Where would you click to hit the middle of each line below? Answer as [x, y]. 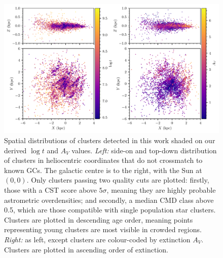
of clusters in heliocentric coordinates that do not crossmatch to [103, 160]
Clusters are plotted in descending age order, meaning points [99, 219]
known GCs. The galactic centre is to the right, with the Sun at [103, 170]
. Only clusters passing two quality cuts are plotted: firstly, [118, 180]
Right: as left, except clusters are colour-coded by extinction [97, 239]
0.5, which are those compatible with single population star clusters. [110, 210]
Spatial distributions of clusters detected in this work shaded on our [110, 140]
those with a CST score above [50, 190]
